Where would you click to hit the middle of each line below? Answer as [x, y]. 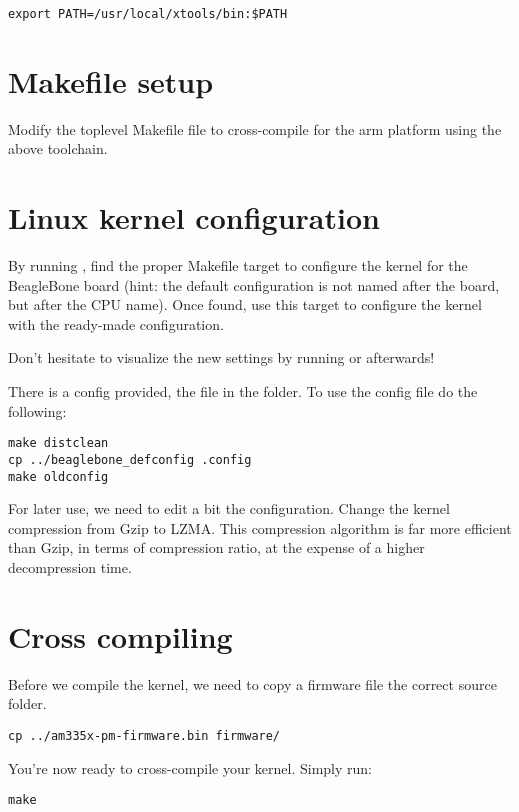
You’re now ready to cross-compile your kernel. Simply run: [190, 767]
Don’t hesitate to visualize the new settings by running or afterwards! [221, 357]
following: [37, 410]
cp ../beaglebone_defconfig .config [130, 459]
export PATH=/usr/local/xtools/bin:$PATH [148, 14]
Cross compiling [120, 635]
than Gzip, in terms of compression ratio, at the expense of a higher [216, 547]
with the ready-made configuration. [116, 323]
